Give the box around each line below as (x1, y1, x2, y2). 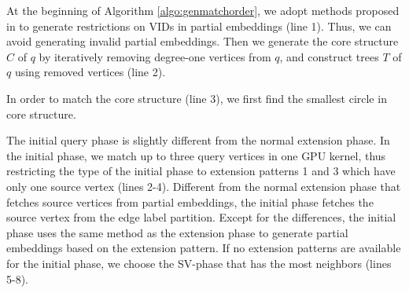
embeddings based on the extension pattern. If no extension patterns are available (6, 240, 401, 256)
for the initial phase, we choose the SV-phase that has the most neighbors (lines (6, 255, 392, 271)
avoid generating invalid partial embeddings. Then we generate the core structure (6, 33, 399, 49)
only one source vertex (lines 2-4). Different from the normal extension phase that (6, 178, 401, 194)
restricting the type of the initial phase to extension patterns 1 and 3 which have (6, 163, 396, 179)
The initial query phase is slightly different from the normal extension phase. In (6, 132, 390, 148)
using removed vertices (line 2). (14, 64, 166, 80)
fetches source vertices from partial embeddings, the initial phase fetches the (6, 193, 374, 210)
